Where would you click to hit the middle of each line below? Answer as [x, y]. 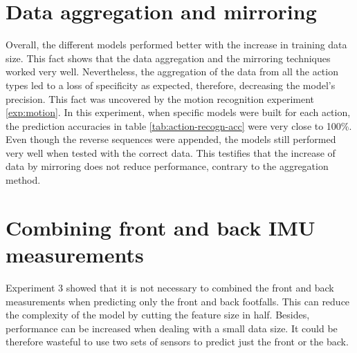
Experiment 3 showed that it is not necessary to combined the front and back [170, 287]
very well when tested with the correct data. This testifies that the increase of [171, 152]
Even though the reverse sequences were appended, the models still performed [171, 139]
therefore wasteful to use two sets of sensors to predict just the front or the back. [177, 342]
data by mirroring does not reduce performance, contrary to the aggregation [167, 166]
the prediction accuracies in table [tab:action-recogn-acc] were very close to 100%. [179, 125]
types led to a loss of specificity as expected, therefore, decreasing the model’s [171, 85]
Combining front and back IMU [161, 227]
